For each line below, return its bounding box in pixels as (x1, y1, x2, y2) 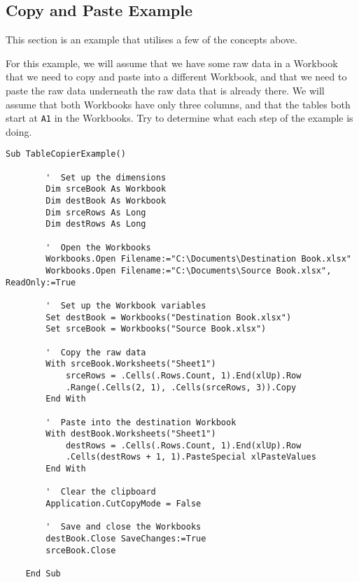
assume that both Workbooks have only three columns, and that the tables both (6, 97, 351, 111)
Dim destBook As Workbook (45, 196, 167, 206)
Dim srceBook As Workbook (45, 184, 167, 194)
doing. (6, 124, 32, 139)
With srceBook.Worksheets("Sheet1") (45, 359, 216, 369)
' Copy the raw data (45, 347, 146, 357)
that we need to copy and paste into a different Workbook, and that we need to (6, 69, 347, 84)
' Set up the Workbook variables (45, 300, 206, 311)
